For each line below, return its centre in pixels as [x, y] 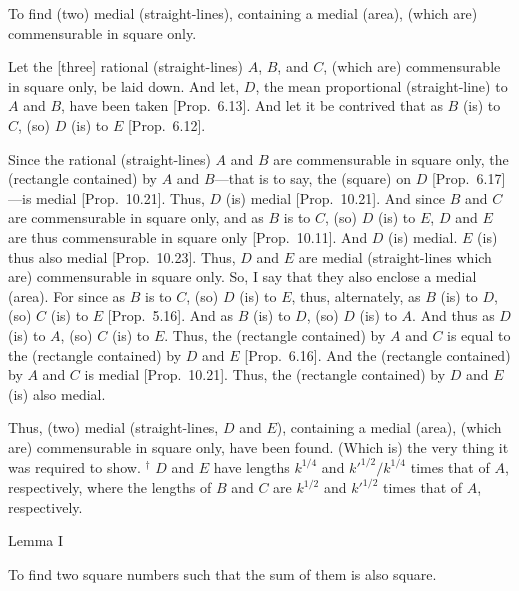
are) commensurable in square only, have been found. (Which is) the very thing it [258, 446]
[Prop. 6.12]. [166, 124]
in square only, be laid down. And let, [124, 85]
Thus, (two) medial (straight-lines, [113, 427]
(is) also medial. [57, 393]
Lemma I [36, 540]
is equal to [479, 334]
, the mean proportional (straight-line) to [381, 85]
